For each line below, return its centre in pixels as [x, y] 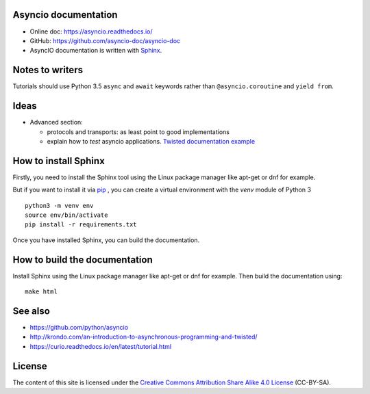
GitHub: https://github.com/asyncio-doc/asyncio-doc [105, 40]
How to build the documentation [83, 260]
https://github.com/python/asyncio [79, 327]
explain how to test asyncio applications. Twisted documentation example [151, 141]
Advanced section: [57, 122]
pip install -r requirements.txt [81, 225]
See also [32, 311]
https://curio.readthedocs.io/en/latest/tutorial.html [100, 346]
